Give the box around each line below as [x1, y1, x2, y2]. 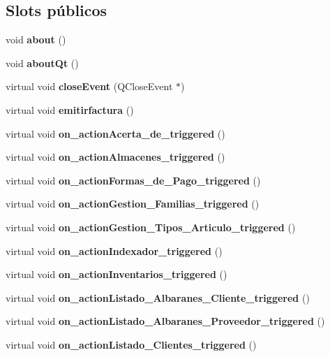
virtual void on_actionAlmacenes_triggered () [6, 150, 225, 164]
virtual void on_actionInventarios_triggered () [6, 267, 227, 282]
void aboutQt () [6, 55, 79, 70]
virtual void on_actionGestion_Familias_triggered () [6, 196, 260, 211]
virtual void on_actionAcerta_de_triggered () [6, 126, 225, 140]
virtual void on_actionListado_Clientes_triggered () [6, 337, 257, 351]
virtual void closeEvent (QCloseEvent [6, 79, 173, 94]
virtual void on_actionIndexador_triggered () [6, 243, 223, 258]
